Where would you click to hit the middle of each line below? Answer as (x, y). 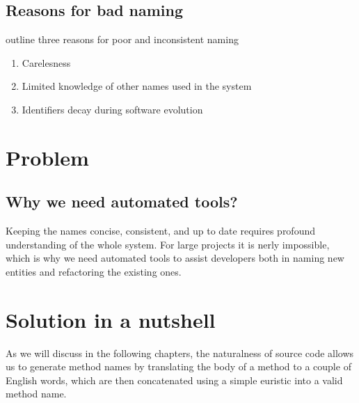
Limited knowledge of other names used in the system (137, 86)
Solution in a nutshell (111, 319)
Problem (47, 157)
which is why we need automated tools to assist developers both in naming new (175, 258)
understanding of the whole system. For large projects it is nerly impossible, (168, 244)
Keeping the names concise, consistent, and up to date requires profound (161, 231)
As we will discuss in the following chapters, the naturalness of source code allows (180, 353)
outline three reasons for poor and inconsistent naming (122, 39)
